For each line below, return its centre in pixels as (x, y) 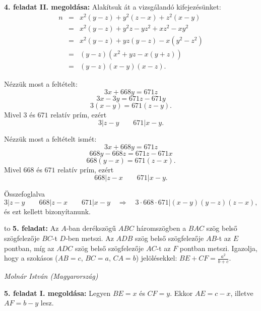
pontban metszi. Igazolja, (218, 248)
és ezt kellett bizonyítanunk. (47, 211)
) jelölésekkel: (156, 258)
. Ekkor (181, 293)
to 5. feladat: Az (31, 228)
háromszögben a (161, 228)
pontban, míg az (29, 248)
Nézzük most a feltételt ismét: (50, 139)
